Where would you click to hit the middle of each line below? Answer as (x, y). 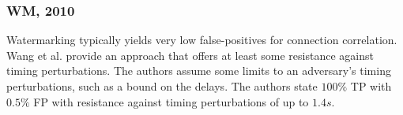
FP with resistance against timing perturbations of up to (171, 101)
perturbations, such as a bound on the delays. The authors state (162, 86)
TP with (371, 86)
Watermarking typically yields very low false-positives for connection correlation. (202, 40)
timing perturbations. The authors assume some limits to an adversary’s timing (199, 70)
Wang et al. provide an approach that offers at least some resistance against (190, 55)
